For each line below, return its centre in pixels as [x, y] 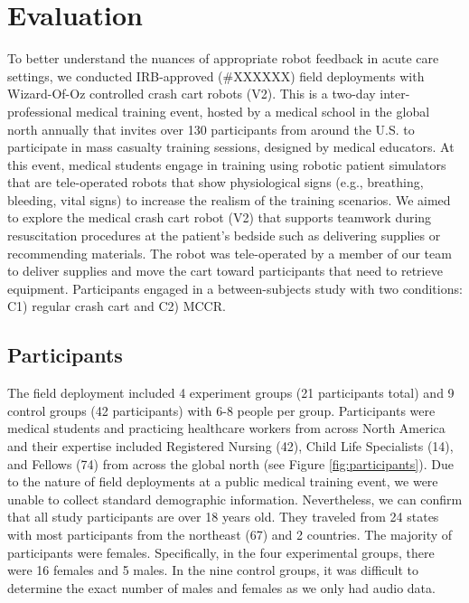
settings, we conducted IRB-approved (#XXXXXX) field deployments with [216, 75]
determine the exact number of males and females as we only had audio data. [221, 587]
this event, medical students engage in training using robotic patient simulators [227, 164]
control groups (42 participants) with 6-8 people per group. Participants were [221, 410]
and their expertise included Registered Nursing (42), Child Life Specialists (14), [230, 446]
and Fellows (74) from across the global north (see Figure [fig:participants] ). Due [230, 463]
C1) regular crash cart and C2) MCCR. [117, 306]
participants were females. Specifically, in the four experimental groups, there [221, 552]
